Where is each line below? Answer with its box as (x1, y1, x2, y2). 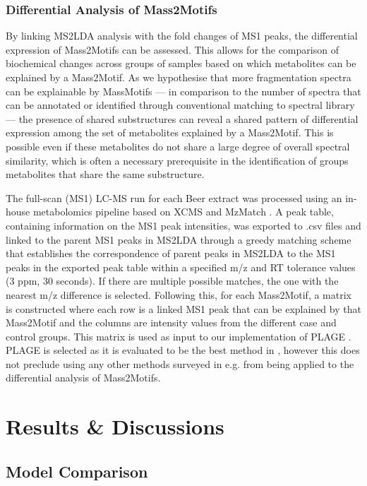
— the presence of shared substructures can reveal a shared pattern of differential (6, 111, 359, 126)
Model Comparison (6, 460, 148, 482)
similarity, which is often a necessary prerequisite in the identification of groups (6, 153, 349, 167)
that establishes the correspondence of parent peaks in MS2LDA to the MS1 (6, 246, 336, 261)
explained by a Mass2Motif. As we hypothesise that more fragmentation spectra (6, 70, 351, 84)
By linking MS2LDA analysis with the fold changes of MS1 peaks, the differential (6, 28, 358, 43)
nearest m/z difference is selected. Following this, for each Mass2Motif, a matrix (6, 287, 351, 302)
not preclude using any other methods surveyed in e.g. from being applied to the (6, 356, 354, 371)
